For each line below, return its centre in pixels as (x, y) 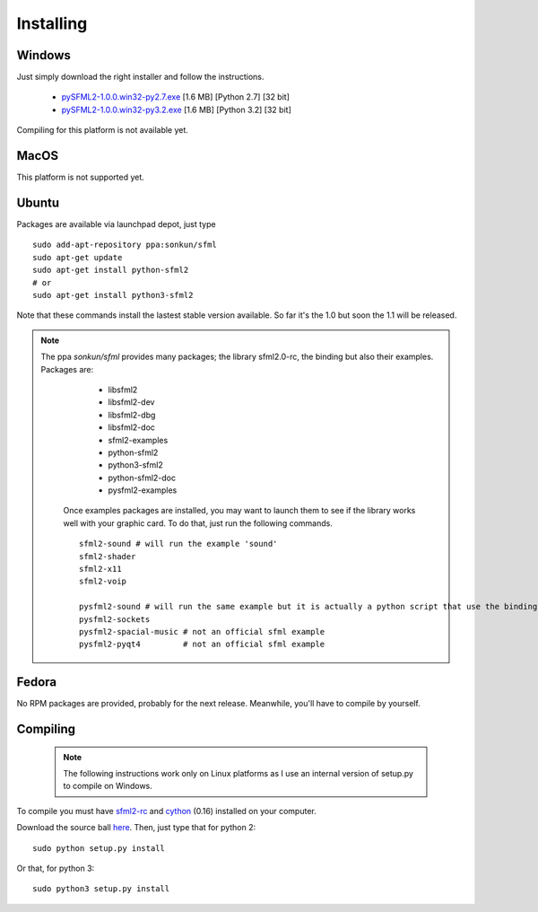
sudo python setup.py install (99, 848)
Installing (52, 23)
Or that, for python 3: (56, 868)
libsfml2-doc (132, 427)
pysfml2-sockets (115, 619)
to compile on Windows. (108, 786)
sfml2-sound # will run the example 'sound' (178, 544)
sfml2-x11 (100, 569)
